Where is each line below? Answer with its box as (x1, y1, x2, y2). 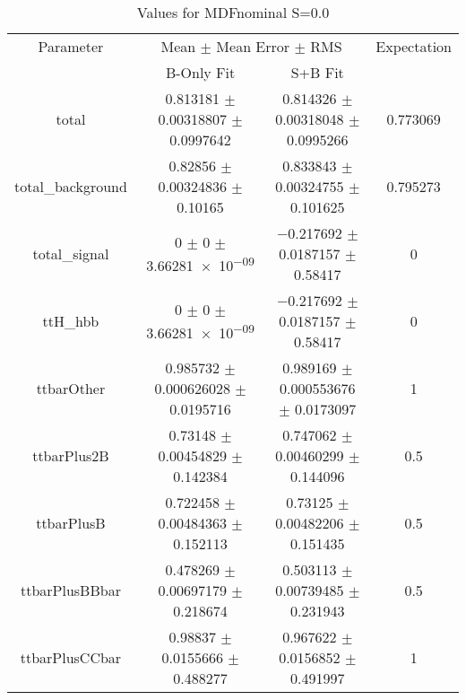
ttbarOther (36, 378, 106, 398)
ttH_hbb (42, 311, 99, 331)
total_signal (32, 243, 109, 264)
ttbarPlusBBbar (20, 580, 121, 600)
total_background (14, 176, 127, 197)
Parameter (38, 36, 104, 57)
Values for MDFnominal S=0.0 (136, 2, 330, 22)
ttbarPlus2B (32, 445, 109, 466)
